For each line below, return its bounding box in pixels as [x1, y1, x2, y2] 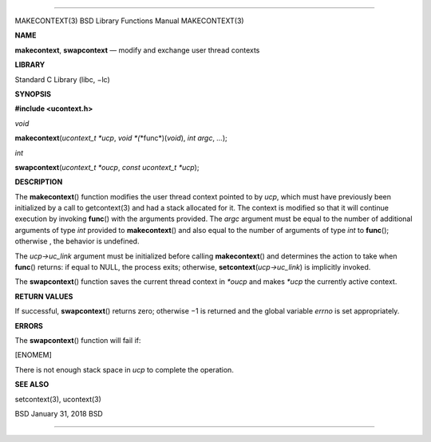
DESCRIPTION [14, 177, 63, 187]
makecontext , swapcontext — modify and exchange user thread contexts [14, 45, 260, 55]
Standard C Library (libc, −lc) [14, 74, 111, 84]
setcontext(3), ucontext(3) [14, 394, 101, 404]
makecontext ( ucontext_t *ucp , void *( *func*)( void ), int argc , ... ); [14, 133, 227, 143]
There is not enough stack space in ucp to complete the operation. [14, 365, 235, 374]
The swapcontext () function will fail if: [14, 335, 141, 345]
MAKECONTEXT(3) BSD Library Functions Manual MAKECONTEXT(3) [14, 16, 244, 26]
